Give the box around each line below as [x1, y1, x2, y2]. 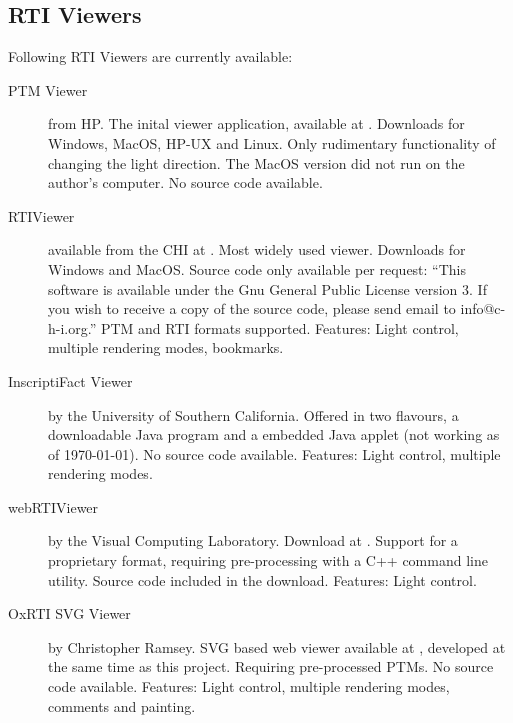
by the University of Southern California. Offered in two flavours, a [48, 404, 459, 425]
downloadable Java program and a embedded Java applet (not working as [48, 424, 500, 445]
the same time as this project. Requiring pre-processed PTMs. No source [48, 656, 494, 677]
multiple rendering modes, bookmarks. [48, 337, 284, 358]
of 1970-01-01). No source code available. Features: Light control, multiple [48, 443, 501, 464]
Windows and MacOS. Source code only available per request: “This [48, 258, 467, 279]
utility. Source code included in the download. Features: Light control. [48, 569, 477, 590]
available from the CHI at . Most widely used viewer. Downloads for [48, 239, 466, 260]
